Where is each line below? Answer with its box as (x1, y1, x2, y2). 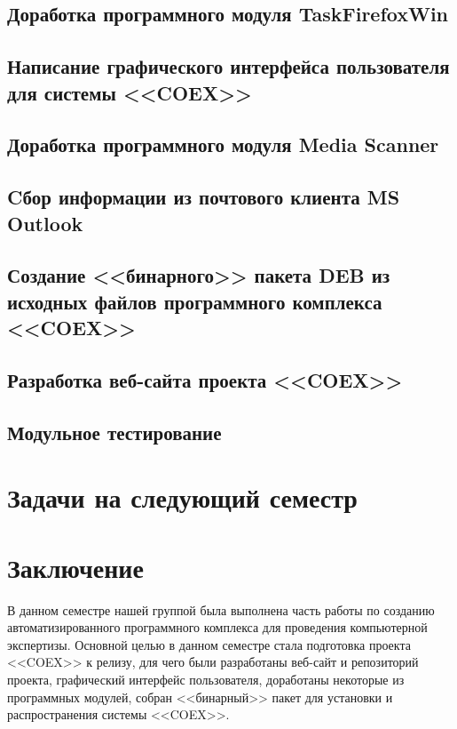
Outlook (7, 209, 83, 236)
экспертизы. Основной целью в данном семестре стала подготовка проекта (7, 635, 411, 653)
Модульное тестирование (7, 418, 222, 445)
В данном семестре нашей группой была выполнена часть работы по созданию (7, 600, 435, 619)
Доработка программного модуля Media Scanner (7, 131, 439, 158)
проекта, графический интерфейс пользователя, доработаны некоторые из (7, 669, 405, 688)
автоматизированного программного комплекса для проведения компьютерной (7, 618, 428, 637)
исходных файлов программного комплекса (7, 287, 382, 315)
